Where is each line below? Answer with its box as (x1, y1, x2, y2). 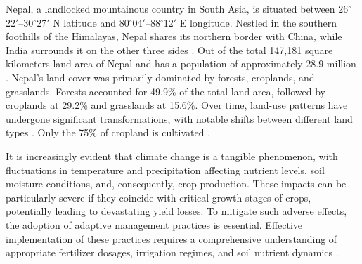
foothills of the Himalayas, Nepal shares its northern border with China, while (6, 29, 342, 44)
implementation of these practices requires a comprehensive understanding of (6, 231, 337, 246)
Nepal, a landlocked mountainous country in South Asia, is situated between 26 (6, 1, 349, 15)
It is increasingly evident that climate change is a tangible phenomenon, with (6, 148, 338, 163)
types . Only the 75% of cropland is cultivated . (6, 125, 211, 140)
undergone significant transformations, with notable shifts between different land (6, 111, 353, 126)
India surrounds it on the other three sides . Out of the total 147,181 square (6, 42, 333, 57)
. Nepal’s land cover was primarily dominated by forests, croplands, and (6, 70, 315, 84)
